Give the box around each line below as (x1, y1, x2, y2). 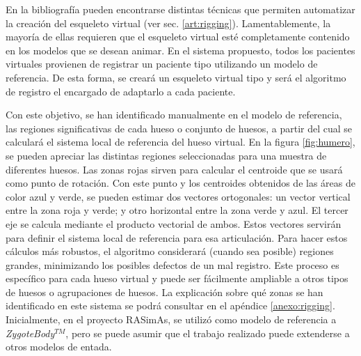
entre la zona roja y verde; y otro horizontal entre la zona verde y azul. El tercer (6, 203, 348, 217)
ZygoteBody (6, 325, 55, 340)
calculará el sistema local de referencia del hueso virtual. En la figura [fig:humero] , (6, 134, 355, 149)
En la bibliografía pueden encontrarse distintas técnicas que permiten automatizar (6, 2, 355, 16)
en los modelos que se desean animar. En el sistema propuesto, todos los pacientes (6, 42, 355, 57)
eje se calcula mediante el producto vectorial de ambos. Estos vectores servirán (6, 216, 342, 231)
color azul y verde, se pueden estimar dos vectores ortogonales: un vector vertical (6, 189, 351, 203)
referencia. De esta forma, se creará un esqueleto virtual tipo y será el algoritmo (6, 70, 346, 84)
